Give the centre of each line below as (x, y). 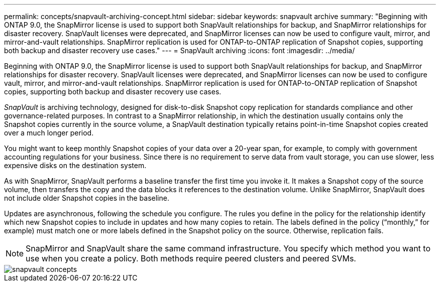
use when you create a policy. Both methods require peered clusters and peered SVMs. (191, 258)
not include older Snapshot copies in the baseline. (87, 198)
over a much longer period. (49, 133)
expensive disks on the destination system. (75, 165)
